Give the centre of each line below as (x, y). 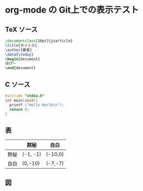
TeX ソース (21, 29)
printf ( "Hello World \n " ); (37, 105)
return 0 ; (19, 109)
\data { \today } (19, 54)
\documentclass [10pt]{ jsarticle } (39, 41)
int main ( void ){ (21, 100)
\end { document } (20, 68)
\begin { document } (23, 59)
